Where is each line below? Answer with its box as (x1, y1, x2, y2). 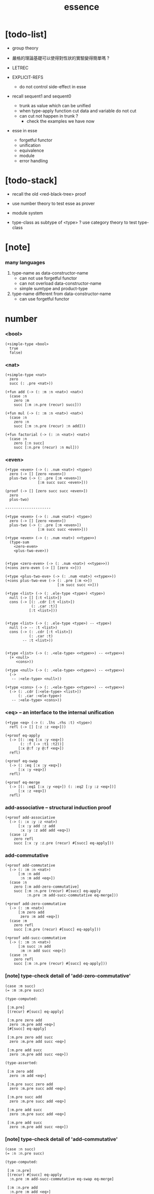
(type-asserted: (5, 1060, 38, 1065)
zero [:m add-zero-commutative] (14, 884, 79, 889)
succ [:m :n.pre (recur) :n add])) (14, 424, 86, 429)
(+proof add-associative (5, 815, 55, 820)
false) (9, 350, 23, 355)
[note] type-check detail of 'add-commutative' (5, 1135, 118, 1142)
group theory (12, 45, 39, 51)
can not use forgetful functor (19, 275, 77, 281)
